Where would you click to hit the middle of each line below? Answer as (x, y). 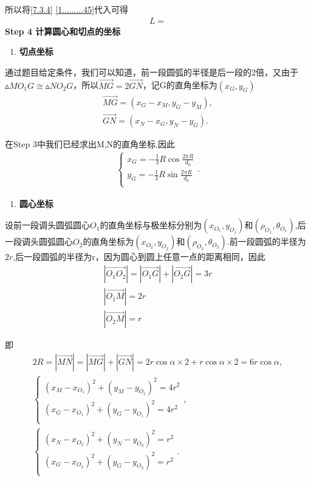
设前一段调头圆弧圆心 (47, 225)
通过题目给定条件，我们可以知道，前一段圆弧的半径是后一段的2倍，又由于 (152, 72)
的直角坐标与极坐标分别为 (151, 225)
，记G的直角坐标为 (180, 85)
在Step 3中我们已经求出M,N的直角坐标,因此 (90, 144)
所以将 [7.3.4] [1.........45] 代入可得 (67, 9)
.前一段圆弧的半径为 (266, 241)
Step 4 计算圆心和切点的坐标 (63, 31)
